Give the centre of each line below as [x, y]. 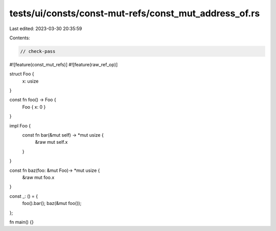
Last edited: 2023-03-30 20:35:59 [46, 29]
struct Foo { [22, 74]
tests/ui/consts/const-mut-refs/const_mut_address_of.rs [135, 13]
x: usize [30, 81]
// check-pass [38, 51]
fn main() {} [22, 222]
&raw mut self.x [51, 142]
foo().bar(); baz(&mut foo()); [52, 203]
